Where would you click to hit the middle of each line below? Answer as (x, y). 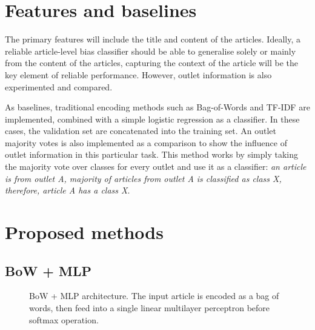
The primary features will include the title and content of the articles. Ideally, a (153, 39)
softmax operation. (64, 319)
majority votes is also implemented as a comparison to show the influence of (146, 142)
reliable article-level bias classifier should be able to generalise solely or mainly (151, 51)
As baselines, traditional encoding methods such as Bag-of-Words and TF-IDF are (157, 107)
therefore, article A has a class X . (68, 190)
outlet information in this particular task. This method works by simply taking (151, 154)
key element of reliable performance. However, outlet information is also (138, 74)
